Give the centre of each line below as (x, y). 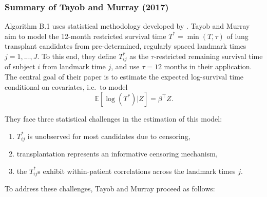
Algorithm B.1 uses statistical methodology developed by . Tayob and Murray (127, 26)
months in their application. (208, 66)
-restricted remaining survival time (208, 56)
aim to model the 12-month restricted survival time (85, 36)
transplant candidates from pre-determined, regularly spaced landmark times (126, 46)
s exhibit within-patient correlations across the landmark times (137, 171)
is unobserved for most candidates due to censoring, (109, 136)
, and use (125, 66)
